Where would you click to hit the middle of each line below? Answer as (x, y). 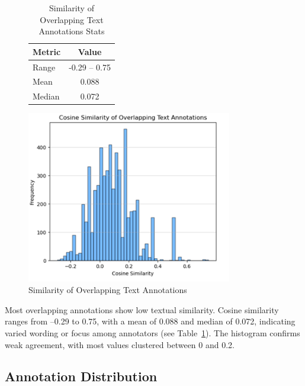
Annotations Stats (72, 31)
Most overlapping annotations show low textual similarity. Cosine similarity (142, 309)
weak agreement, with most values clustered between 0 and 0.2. (120, 344)
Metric (47, 51)
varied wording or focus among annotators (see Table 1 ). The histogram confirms (152, 332)
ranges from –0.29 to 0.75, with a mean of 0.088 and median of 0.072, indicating (150, 321)
